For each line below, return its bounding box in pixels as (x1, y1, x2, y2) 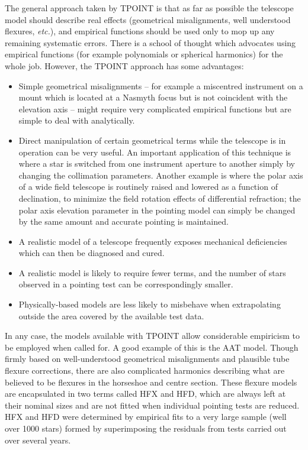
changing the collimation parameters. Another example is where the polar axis (18, 169, 303, 181)
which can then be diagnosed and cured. (18, 247, 165, 259)
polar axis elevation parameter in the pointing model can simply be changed (18, 203, 296, 216)
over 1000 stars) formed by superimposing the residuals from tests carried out (5, 422, 287, 434)
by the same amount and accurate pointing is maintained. (18, 215, 229, 228)
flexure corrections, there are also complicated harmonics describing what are (5, 364, 285, 377)
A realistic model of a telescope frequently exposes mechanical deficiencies (18, 235, 287, 247)
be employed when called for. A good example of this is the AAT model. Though (5, 341, 299, 353)
